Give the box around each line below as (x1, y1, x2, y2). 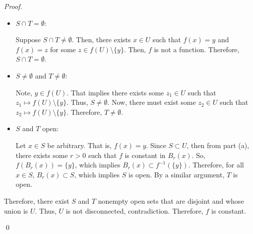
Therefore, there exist (4, 195, 69, 206)
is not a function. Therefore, (154, 44, 240, 54)
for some (50, 44, 76, 54)
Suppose (15, 34, 41, 45)
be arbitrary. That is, (47, 140, 112, 150)
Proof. (4, 1, 22, 11)
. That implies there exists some (66, 87, 164, 97)
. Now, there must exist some (107, 97, 196, 107)
